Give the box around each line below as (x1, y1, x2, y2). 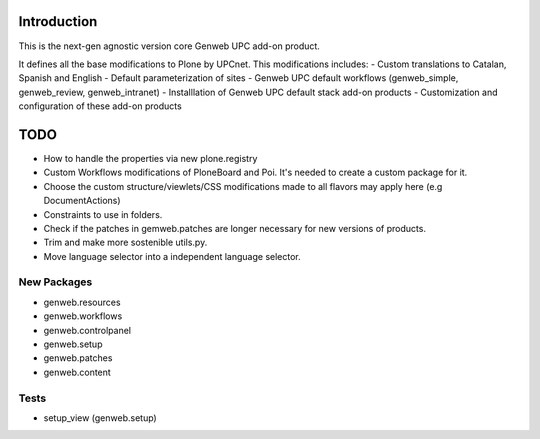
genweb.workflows (43, 310, 123, 322)
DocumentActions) (43, 195, 121, 207)
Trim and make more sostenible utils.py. (43, 236, 208, 249)
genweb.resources (43, 296, 121, 308)
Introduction (18, 13, 98, 30)
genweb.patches (43, 352, 113, 364)
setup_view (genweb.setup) (43, 411, 157, 424)
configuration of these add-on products (18, 100, 182, 112)
